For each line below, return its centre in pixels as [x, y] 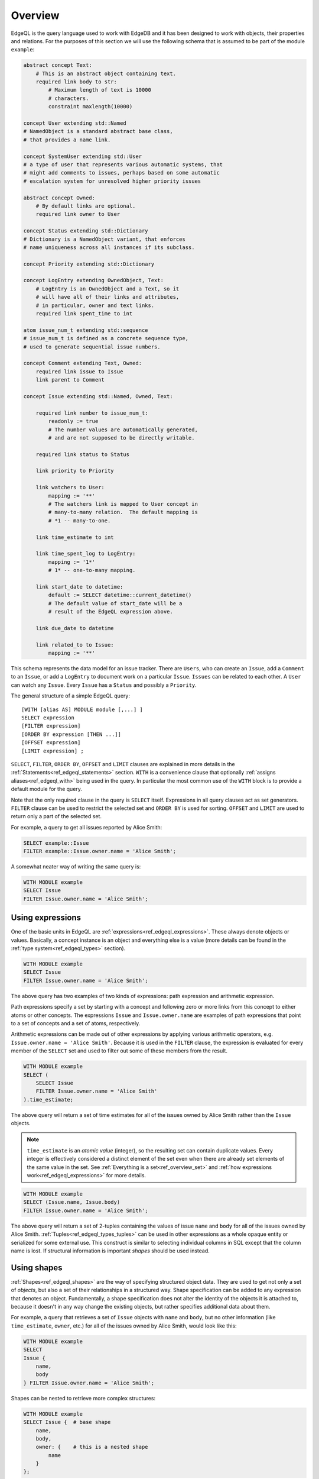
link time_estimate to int [75, 537]
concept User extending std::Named [75, 123]
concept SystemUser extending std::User [82, 156]
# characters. [69, 98]
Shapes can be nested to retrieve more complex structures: [83, 1398]
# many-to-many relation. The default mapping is [123, 512]
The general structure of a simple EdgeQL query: [70, 696]
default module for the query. [47, 789]
